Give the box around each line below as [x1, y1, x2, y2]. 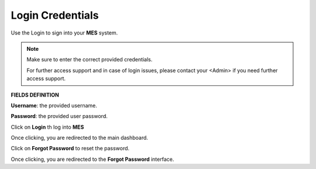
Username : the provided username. [11, 102, 98, 109]
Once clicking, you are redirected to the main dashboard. [11, 134, 149, 142]
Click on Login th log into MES [11, 123, 84, 130]
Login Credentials [11, 9, 99, 22]
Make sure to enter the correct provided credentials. [26, 56, 153, 63]
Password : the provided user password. [11, 113, 108, 120]
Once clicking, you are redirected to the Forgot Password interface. [11, 156, 174, 163]
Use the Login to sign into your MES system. [11, 29, 118, 36]
